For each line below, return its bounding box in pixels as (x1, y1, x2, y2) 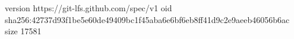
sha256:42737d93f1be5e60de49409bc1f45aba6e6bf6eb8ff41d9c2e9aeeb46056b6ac (5, 13, 290, 25)
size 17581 (5, 25, 42, 37)
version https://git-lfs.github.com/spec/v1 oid (5, 2, 172, 14)
